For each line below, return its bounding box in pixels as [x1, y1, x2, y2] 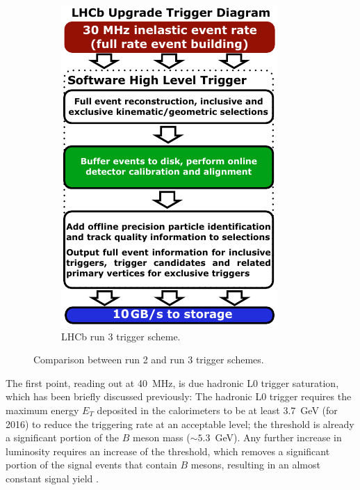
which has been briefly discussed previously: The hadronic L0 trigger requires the [6, 389, 352, 404]
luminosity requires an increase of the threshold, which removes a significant [6, 443, 330, 458]
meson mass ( [133, 430, 190, 445]
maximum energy [6, 402, 79, 417]
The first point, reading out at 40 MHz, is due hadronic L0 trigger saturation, [6, 375, 339, 390]
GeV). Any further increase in [215, 430, 342, 445]
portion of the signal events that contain [6, 457, 177, 472]
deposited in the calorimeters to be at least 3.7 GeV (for [97, 402, 338, 417]
